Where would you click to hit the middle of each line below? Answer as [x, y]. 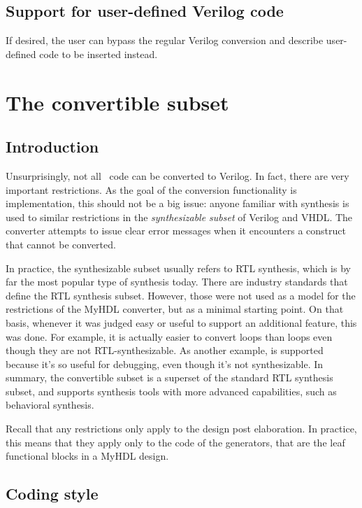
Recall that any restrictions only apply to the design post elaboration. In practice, [181, 429]
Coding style [52, 494]
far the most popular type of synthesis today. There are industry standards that [177, 282]
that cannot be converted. [61, 244]
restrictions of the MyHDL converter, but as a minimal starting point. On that [175, 309]
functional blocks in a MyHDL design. [87, 456]
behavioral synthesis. [50, 405]
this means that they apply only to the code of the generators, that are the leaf [175, 442]
